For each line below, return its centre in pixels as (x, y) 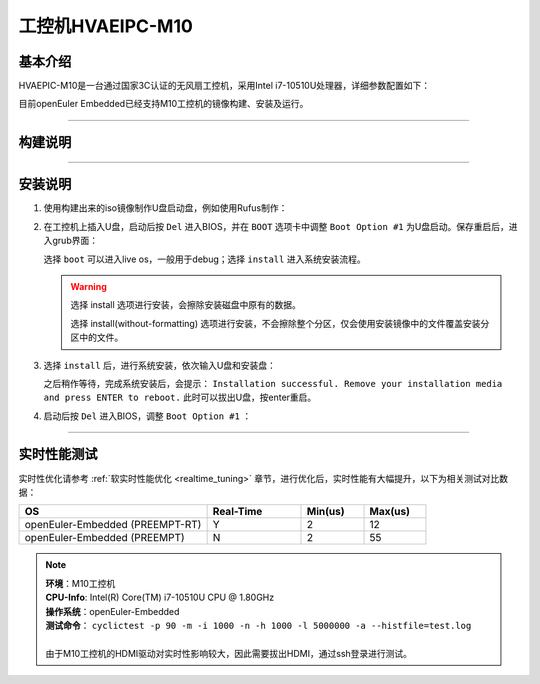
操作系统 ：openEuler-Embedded (112, 611)
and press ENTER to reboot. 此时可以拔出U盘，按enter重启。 (180, 397)
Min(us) (325, 512)
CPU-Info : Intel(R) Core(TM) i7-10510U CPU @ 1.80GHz (160, 597)
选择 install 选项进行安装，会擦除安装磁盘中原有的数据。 (186, 305)
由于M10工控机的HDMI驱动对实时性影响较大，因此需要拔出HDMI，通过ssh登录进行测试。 (229, 653)
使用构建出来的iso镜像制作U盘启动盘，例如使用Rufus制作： (165, 208)
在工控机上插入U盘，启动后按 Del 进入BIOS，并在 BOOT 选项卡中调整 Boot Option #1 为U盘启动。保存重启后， (276, 226)
